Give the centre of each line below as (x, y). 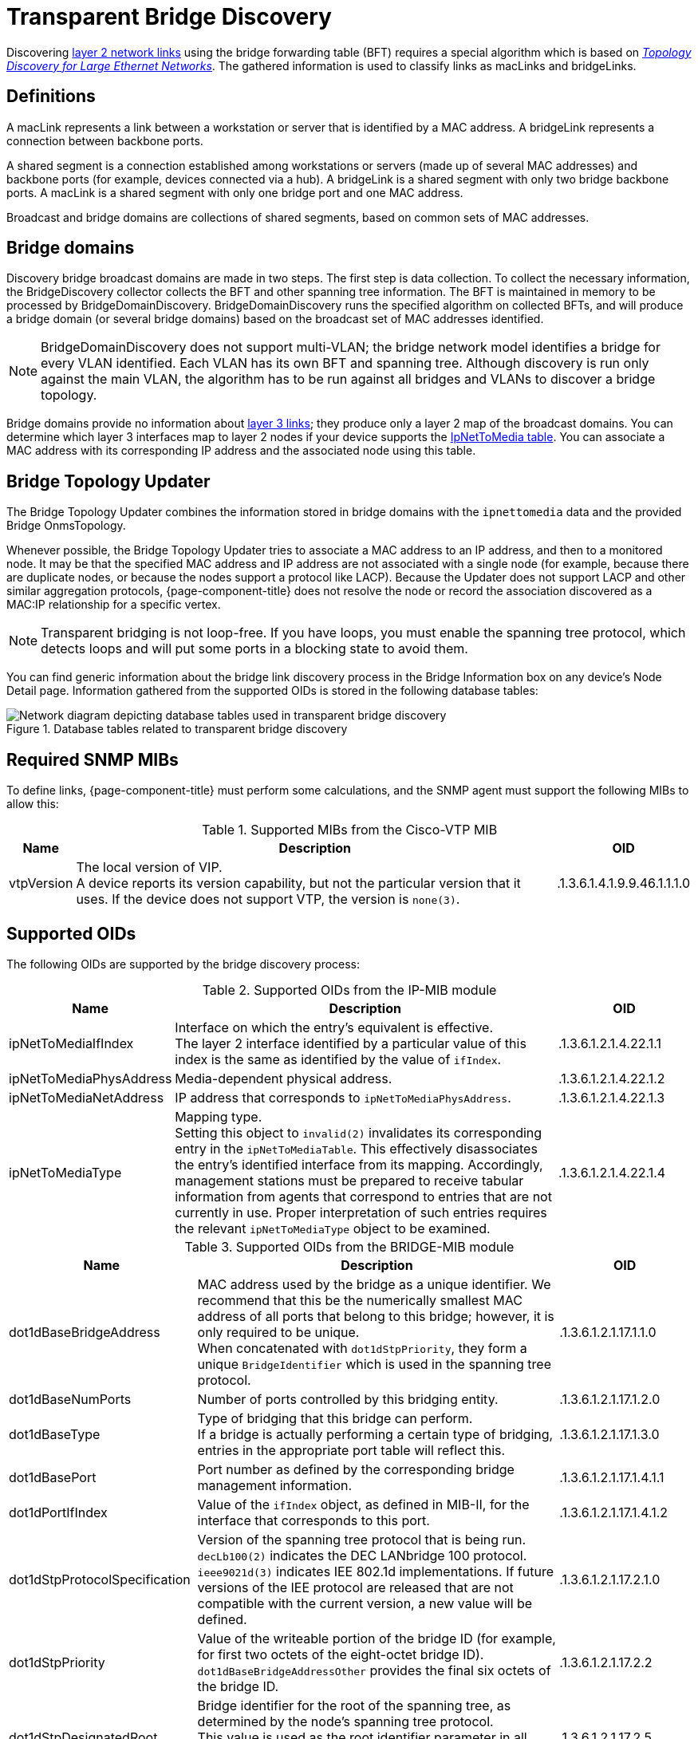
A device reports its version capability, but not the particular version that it (298, 883)
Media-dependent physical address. (284, 1078)
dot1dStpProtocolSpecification (100, 1579)
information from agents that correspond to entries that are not (363, 1196)
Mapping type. (219, 1116)
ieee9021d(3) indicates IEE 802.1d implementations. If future (376, 1571)
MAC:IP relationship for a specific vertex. (114, 605)
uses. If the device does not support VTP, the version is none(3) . (268, 899)
